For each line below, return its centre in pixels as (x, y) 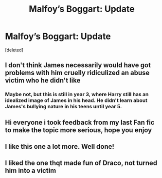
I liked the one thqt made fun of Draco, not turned (81, 163)
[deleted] (14, 50)
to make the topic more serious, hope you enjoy (79, 130)
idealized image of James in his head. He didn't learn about (76, 100)
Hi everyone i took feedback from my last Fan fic (80, 122)
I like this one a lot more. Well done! (60, 147)
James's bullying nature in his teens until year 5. (63, 107)
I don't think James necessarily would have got (78, 65)
